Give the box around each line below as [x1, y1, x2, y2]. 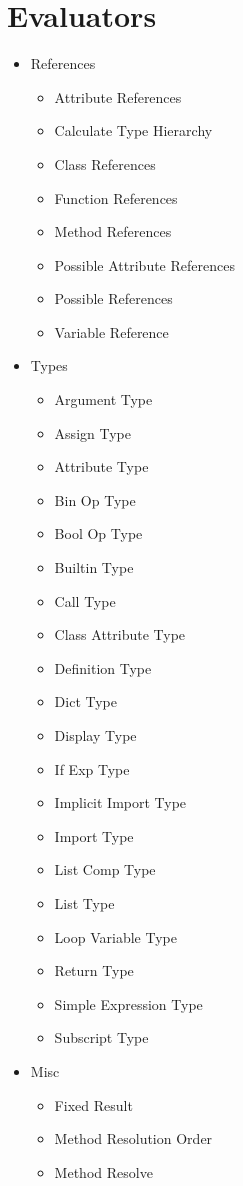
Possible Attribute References [54, 254, 235, 275]
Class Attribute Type [54, 624, 186, 645]
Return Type [54, 960, 134, 981]
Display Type [54, 725, 137, 745]
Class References [54, 153, 156, 174]
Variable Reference [54, 321, 169, 342]
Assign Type [54, 422, 131, 443]
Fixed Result [54, 1094, 133, 1115]
